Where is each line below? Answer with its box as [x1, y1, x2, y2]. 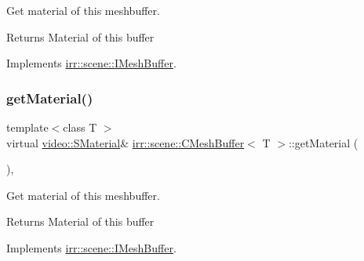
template [6, 119, 49, 135]
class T [63, 119, 97, 135]
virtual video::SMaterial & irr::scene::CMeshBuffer [6, 134, 245, 150]
